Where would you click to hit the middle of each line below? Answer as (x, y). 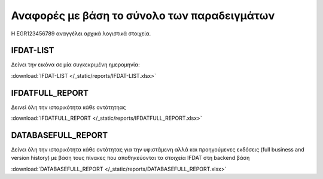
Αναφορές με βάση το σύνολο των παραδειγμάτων (143, 16)
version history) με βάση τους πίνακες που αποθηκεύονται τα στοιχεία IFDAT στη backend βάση (130, 158)
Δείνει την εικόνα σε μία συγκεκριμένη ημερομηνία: (75, 65)
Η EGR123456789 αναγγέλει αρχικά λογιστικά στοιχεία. (81, 34)
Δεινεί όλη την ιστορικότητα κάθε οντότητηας (68, 107)
